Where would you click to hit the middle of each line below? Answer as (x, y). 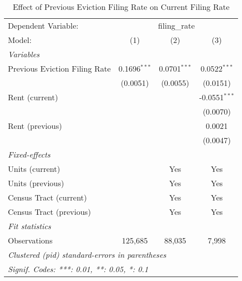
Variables (24, 54)
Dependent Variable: (43, 25)
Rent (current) (33, 97)
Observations (30, 240)
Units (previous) (36, 183)
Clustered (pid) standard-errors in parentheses (87, 255)
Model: (20, 40)
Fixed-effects (29, 154)
